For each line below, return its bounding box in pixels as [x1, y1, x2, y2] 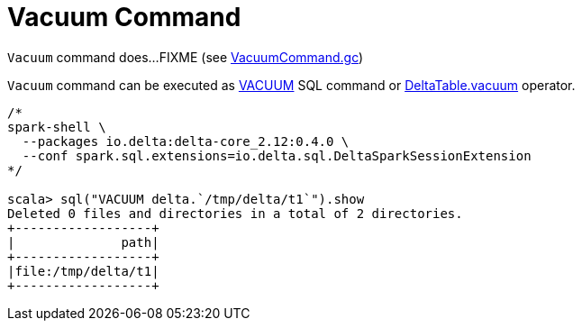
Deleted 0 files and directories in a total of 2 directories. [7, 205, 463, 221]
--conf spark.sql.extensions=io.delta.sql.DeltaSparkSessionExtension [22, 148, 532, 163]
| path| [7, 234, 159, 250]
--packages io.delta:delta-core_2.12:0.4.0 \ [22, 133, 350, 149]
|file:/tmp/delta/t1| [7, 263, 159, 278]
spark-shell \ [7, 119, 106, 134]
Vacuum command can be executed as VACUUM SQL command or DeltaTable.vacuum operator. [7, 77, 576, 93]
